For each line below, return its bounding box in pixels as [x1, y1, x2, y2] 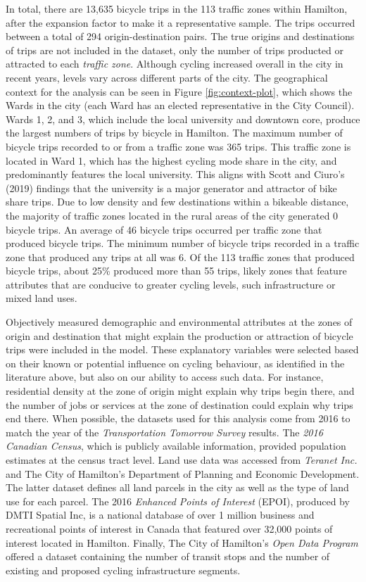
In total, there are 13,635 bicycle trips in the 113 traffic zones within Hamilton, [6, 1, 348, 15]
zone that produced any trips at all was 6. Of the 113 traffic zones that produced [6, 249, 355, 264]
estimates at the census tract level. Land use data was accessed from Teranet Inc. [6, 453, 358, 467]
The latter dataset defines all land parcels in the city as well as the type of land [6, 480, 349, 495]
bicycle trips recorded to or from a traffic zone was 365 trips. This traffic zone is [6, 139, 351, 153]
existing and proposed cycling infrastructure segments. [6, 562, 241, 577]
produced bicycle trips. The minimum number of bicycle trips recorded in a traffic [6, 236, 360, 251]
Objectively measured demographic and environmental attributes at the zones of [6, 315, 353, 329]
